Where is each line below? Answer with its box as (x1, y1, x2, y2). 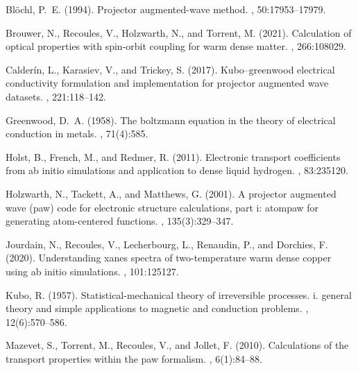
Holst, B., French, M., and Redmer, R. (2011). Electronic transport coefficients (6, 149, 341, 164)
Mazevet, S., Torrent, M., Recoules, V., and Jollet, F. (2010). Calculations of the (6, 338, 349, 352)
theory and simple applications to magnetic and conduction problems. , (6, 301, 309, 316)
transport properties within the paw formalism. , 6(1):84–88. (6, 351, 262, 365)
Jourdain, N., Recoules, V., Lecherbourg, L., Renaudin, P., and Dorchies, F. (6, 236, 328, 251)
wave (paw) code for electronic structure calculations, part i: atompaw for (6, 200, 319, 214)
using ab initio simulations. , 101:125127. (6, 264, 179, 278)
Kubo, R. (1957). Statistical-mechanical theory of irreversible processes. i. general (6, 287, 352, 302)
